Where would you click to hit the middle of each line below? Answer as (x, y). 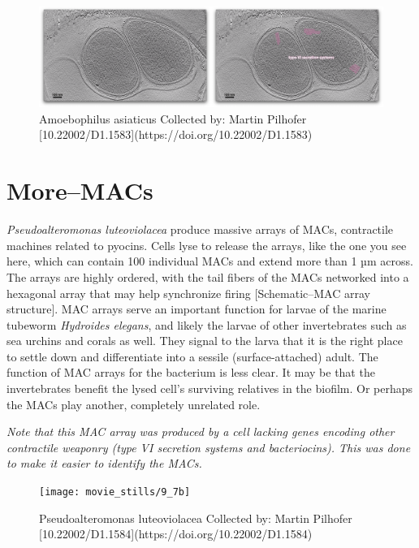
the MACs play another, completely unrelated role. (134, 404)
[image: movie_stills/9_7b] (115, 492)
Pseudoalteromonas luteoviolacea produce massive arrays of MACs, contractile (200, 229)
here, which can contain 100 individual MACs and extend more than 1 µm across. (210, 261)
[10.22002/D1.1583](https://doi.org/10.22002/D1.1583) (176, 134)
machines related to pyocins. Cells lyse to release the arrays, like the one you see (207, 245)
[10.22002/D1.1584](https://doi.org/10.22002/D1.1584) (176, 534)
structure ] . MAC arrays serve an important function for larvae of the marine (197, 309)
